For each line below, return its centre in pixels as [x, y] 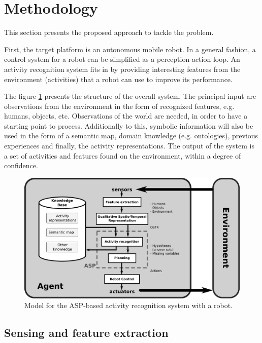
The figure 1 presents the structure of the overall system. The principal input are [130, 96]
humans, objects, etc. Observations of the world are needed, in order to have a [126, 116]
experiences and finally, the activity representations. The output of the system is [129, 146]
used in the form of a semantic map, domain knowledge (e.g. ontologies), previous [131, 136]
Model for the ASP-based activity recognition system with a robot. [129, 305]
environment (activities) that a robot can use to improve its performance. [118, 79]
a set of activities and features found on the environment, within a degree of [123, 155]
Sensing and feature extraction [86, 333]
